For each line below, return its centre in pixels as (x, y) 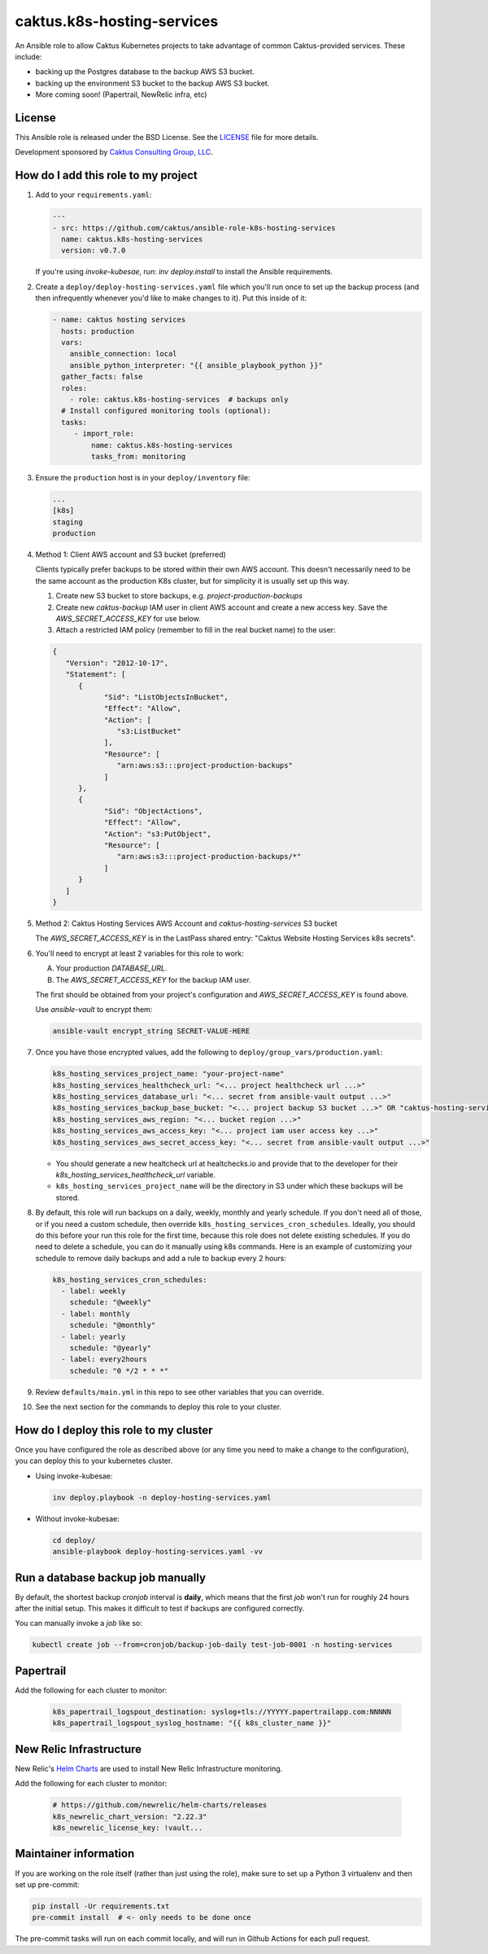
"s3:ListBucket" (149, 732)
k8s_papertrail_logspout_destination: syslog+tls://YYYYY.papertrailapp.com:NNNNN (222, 1711)
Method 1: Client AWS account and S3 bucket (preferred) (131, 554)
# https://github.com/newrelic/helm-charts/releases (160, 1805)
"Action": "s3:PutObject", (157, 834)
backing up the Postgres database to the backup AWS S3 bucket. (145, 72)
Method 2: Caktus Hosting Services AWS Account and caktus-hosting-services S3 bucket (186, 923)
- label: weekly (94, 1291)
